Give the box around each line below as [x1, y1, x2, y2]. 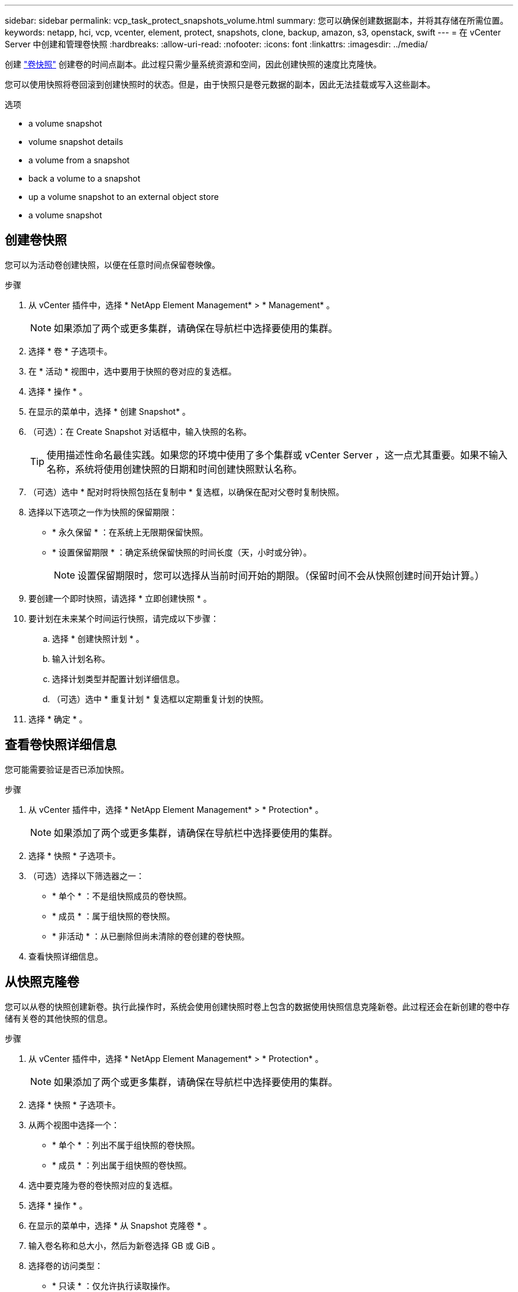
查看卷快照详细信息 [5, 737, 116, 752]
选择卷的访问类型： [28, 1260, 103, 1271]
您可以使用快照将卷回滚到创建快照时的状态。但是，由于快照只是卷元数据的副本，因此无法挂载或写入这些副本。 [5, 79, 435, 89]
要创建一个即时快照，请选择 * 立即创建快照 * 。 [28, 593, 212, 603]
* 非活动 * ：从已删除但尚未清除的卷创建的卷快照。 [52, 931, 250, 941]
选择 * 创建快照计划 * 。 [52, 633, 144, 644]
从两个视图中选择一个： [28, 1119, 119, 1130]
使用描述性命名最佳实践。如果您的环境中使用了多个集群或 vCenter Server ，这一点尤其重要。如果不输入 [47, 448, 508, 461]
